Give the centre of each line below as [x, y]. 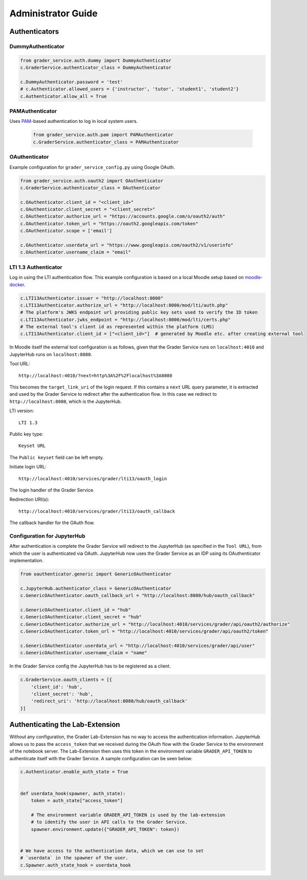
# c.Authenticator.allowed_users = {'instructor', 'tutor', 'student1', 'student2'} [129, 89]
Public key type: [26, 434]
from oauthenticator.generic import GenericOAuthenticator [96, 574]
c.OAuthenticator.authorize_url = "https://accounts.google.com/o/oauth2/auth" [123, 217]
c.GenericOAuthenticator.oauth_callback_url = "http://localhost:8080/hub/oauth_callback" [138, 596]
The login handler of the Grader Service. [52, 490]
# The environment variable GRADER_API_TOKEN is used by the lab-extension [128, 815]
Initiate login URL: [28, 467]
